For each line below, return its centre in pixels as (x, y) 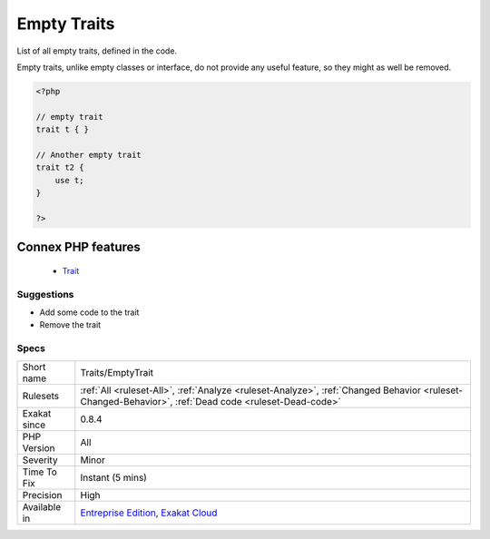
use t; (69, 180)
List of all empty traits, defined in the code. (97, 51)
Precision (42, 495)
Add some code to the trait (89, 312)
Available (42, 506)
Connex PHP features (78, 247)
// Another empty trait (89, 155)
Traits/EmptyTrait (117, 372)
